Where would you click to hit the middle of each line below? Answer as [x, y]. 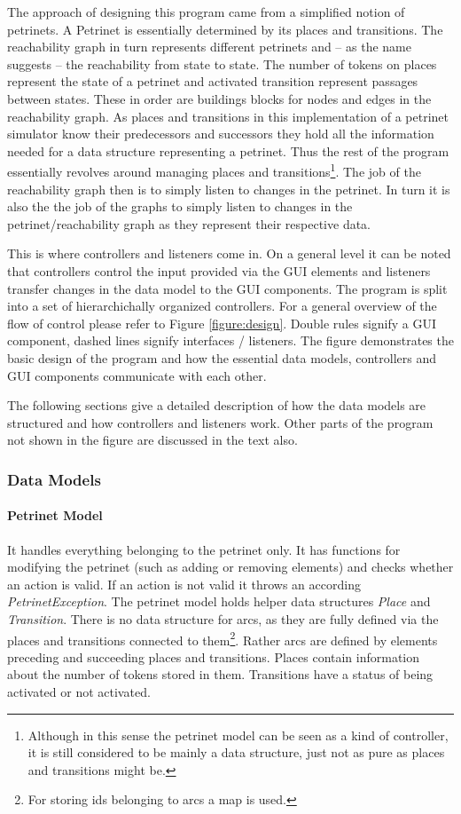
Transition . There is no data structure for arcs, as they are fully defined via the [223, 618]
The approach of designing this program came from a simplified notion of [206, 12]
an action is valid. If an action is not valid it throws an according [184, 584]
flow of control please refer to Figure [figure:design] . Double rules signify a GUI [222, 323]
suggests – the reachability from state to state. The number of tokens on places [222, 63]
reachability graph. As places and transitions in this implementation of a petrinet [228, 116]
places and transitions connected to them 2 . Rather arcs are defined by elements [223, 638]
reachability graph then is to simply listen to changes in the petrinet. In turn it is [229, 189]
